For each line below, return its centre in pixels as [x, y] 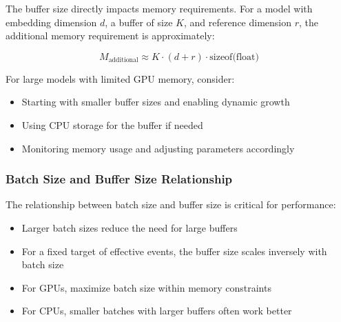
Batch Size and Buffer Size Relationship [119, 179]
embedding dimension [51, 22]
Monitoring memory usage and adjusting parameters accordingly [158, 148]
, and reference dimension [238, 22]
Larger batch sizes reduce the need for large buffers [130, 227]
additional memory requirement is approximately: [110, 36]
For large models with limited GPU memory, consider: [120, 78]
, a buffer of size [139, 22]
